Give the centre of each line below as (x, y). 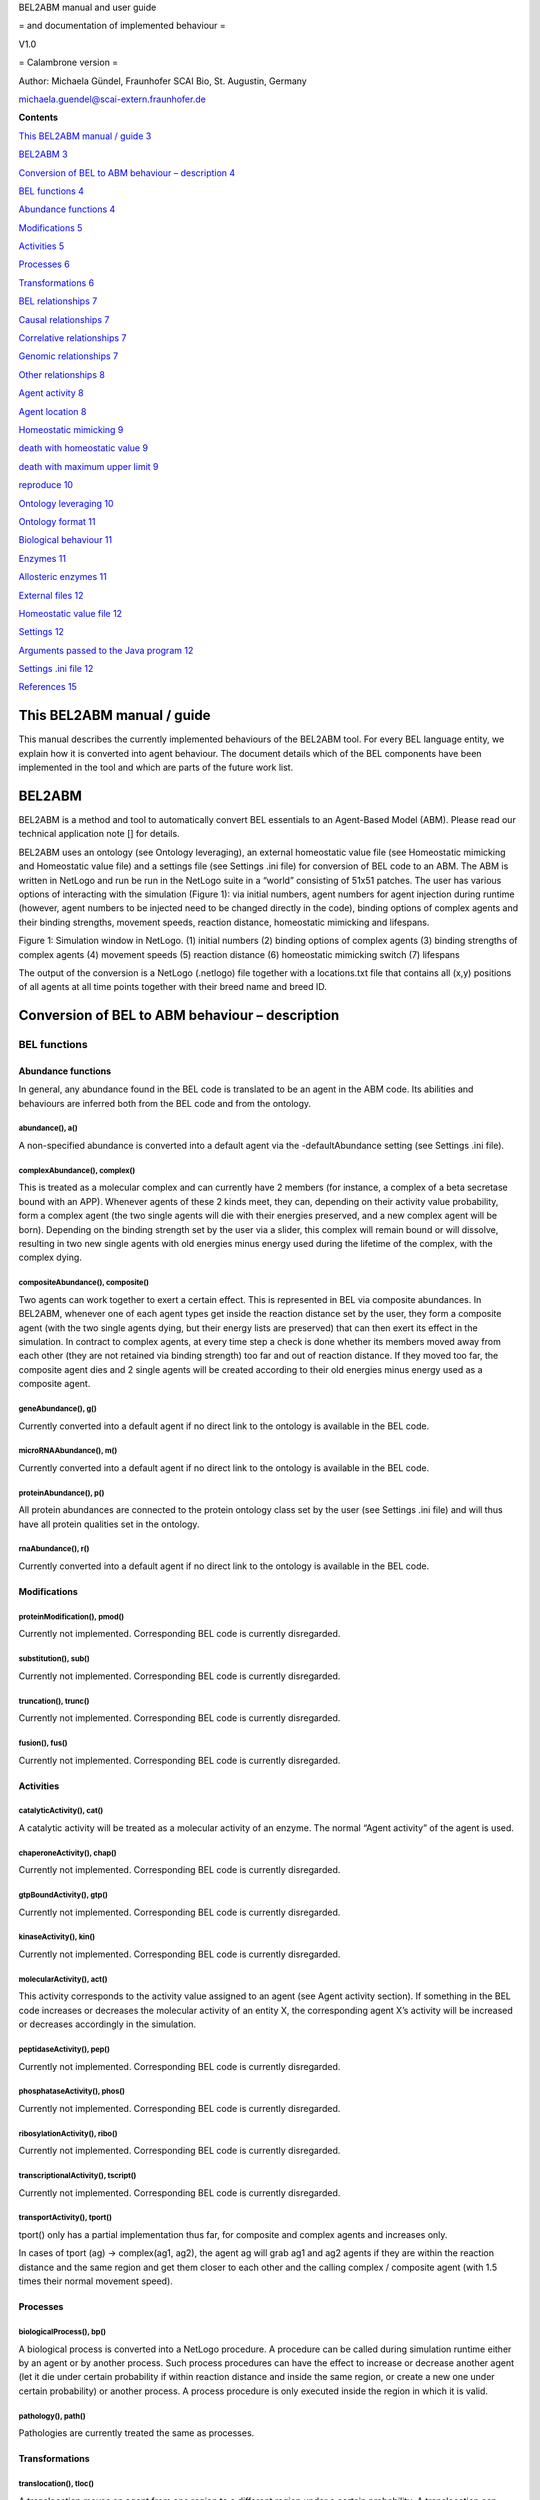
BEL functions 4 (51, 191)
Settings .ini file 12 (56, 669)
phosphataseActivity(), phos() (71, 2091)
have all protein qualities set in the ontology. (109, 1524)
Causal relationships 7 (64, 319)
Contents (38, 117)
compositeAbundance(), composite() (84, 1283)
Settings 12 (41, 632)
